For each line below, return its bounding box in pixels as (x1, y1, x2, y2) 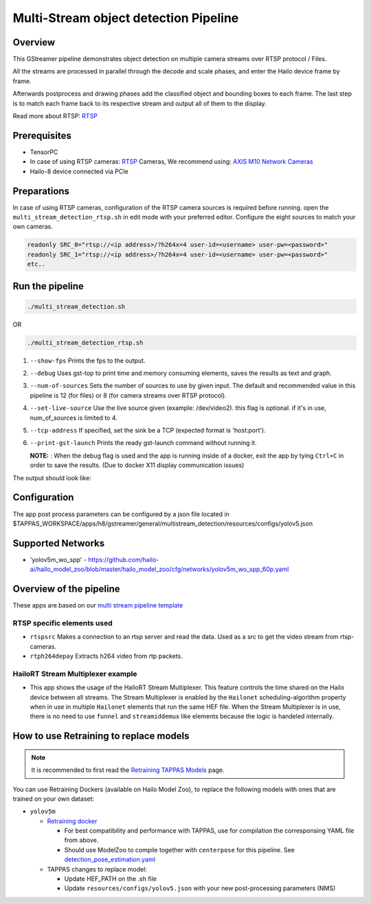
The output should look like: (12, 473, 92, 482)
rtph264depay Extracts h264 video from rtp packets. (30, 652, 183, 660)
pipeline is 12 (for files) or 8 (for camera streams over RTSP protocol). (30, 391, 227, 399)
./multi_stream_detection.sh (27, 303, 126, 310)
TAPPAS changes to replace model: (47, 865, 148, 873)
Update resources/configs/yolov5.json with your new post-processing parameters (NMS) (64, 884, 336, 892)
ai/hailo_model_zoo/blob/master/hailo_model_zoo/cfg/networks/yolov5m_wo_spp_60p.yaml (30, 565, 289, 574)
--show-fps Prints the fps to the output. (30, 356, 146, 365)
